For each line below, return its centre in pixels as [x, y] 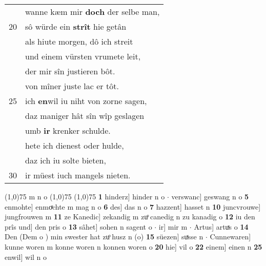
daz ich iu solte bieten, [66, 160]
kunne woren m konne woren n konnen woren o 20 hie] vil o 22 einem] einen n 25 [134, 246]
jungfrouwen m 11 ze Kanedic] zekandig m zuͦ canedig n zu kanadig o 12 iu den [130, 217]
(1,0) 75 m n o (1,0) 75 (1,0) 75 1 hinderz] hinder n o [85, 196]
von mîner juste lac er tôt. [72, 86]
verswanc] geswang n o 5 [210, 196]
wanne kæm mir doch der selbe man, [93, 12]
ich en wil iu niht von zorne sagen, [86, 101]
